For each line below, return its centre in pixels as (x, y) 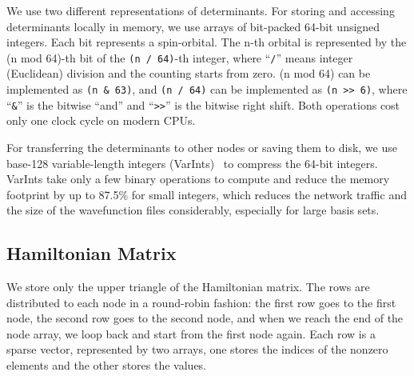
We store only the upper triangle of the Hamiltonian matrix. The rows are (188, 287)
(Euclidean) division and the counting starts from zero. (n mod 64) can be (189, 73)
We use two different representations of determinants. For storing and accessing (201, 10)
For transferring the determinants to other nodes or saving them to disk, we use (202, 147)
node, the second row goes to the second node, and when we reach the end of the (205, 318)
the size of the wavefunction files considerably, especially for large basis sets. (193, 210)
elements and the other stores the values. (107, 365)
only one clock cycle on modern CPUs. (101, 120)
